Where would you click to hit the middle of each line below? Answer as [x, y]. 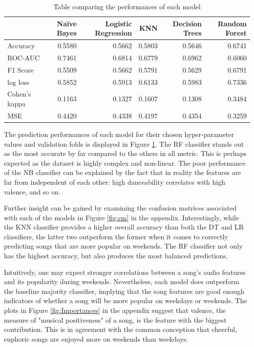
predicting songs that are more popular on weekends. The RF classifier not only [123, 246]
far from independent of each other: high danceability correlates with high [115, 182]
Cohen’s [19, 94]
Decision [187, 23]
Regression [113, 33]
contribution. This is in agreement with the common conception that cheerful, [121, 329]
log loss [18, 82]
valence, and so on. [32, 191]
